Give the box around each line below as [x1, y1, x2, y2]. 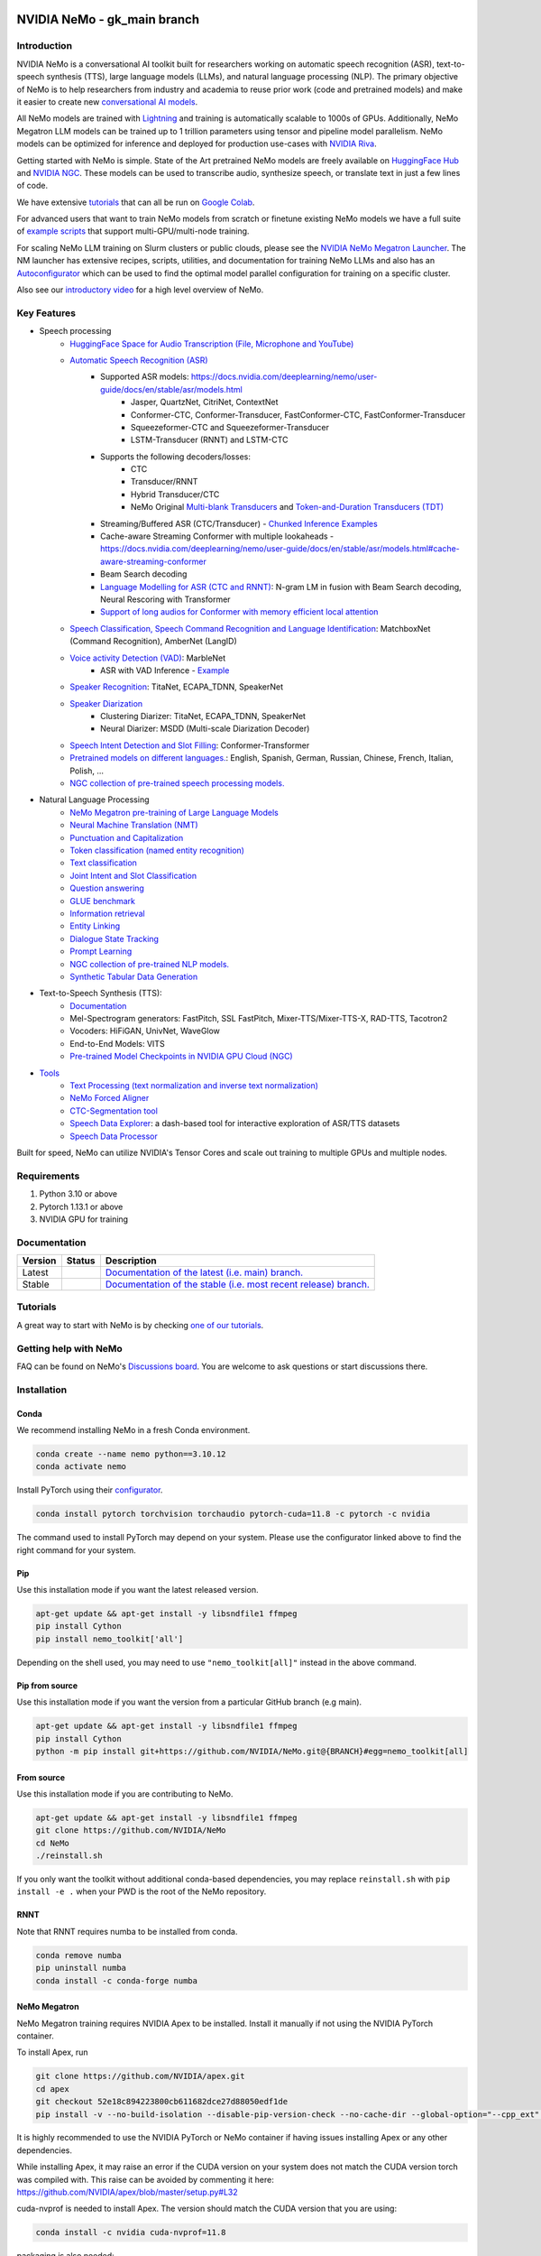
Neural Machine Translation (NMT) [69, 819, 198, 830]
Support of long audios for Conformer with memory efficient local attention [100, 606, 379, 617]
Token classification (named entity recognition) [69, 845, 245, 855]
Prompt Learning [69, 946, 133, 957]
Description [105, 1254, 157, 1267]
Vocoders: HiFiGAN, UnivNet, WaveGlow [69, 1025, 221, 1037]
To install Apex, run [16, 2047, 89, 2057]
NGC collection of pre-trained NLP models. [69, 958, 230, 969]
